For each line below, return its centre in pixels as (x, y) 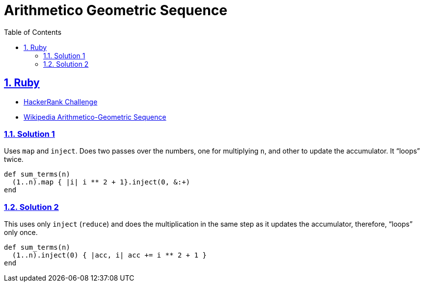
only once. (21, 233)
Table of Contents (33, 32)
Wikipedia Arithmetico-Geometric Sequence (95, 117)
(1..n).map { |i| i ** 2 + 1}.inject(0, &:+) (101, 182)
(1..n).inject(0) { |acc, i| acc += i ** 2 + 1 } (109, 255)
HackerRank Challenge (61, 102)
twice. (14, 159)
